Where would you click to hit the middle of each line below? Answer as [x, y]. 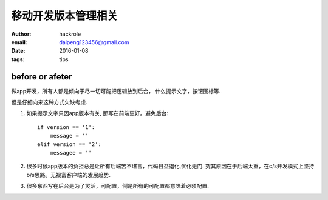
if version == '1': [66, 127]
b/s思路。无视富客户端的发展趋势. [69, 175]
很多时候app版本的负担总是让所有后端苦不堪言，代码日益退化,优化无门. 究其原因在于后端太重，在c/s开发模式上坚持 [170, 166]
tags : [18, 59]
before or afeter [42, 77]
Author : [21, 34]
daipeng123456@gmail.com [94, 42]
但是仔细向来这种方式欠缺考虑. [50, 102]
